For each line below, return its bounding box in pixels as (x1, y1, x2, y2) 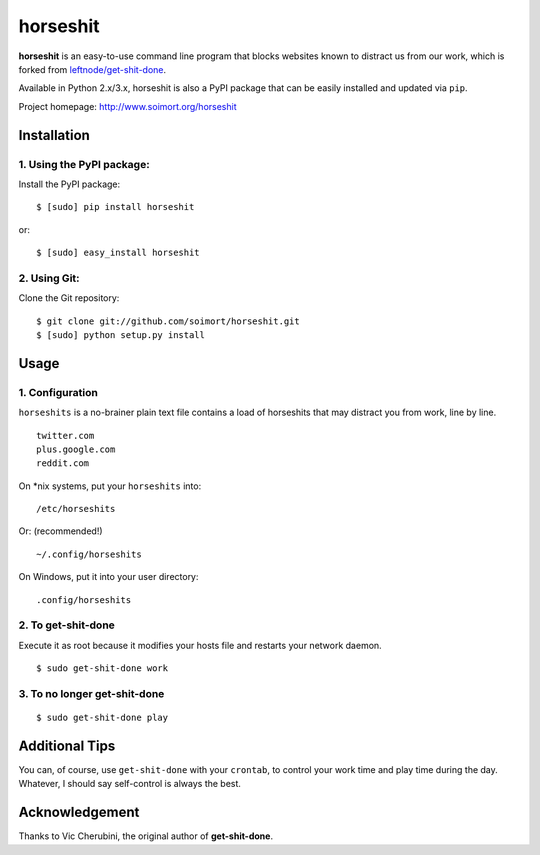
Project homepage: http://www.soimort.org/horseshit (18, 100, 237, 112)
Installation (18, 126, 90, 144)
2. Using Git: (18, 271, 80, 285)
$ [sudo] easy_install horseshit (36, 247, 200, 259)
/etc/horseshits (36, 503, 116, 515)
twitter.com (36, 430, 95, 441)
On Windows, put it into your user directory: (18, 571, 199, 583)
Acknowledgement (18, 804, 140, 821)
